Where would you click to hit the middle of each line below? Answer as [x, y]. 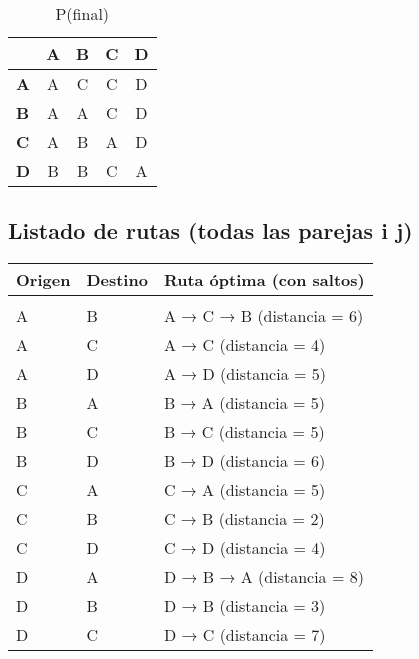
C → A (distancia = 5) [244, 490]
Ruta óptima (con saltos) [264, 280]
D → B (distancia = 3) [244, 606]
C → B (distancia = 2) [244, 519]
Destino [117, 280]
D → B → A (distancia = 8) [263, 577]
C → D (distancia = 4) [244, 548]
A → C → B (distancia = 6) [263, 316]
